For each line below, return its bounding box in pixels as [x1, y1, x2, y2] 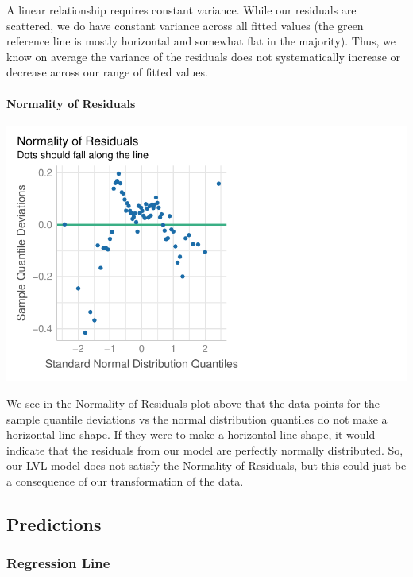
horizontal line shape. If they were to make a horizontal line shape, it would [6, 426, 376, 443]
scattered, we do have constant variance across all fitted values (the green [6, 17, 364, 33]
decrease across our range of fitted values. [6, 64, 208, 80]
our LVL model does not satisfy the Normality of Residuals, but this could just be [6, 457, 407, 474]
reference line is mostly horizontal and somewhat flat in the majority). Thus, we [6, 33, 396, 49]
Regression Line [6, 553, 110, 573]
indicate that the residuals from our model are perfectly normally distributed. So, [6, 441, 403, 458]
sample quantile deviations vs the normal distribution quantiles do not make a [6, 410, 388, 427]
